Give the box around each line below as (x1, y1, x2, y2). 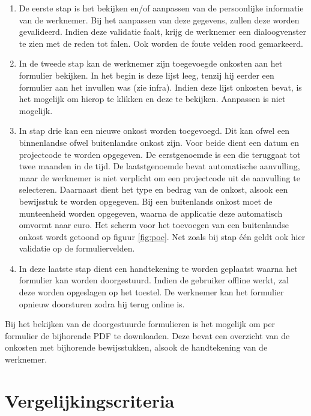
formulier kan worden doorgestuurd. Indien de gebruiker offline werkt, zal (19, 274, 289, 286)
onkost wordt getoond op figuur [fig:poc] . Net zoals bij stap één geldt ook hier (19, 230, 306, 243)
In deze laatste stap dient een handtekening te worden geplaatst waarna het (19, 262, 298, 274)
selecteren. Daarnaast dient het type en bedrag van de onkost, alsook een (19, 183, 288, 196)
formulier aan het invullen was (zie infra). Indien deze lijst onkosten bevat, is (19, 80, 302, 93)
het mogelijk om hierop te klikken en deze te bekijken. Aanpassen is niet (19, 92, 286, 105)
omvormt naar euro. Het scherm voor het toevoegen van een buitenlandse (19, 219, 289, 231)
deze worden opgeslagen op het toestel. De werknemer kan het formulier (19, 286, 284, 298)
